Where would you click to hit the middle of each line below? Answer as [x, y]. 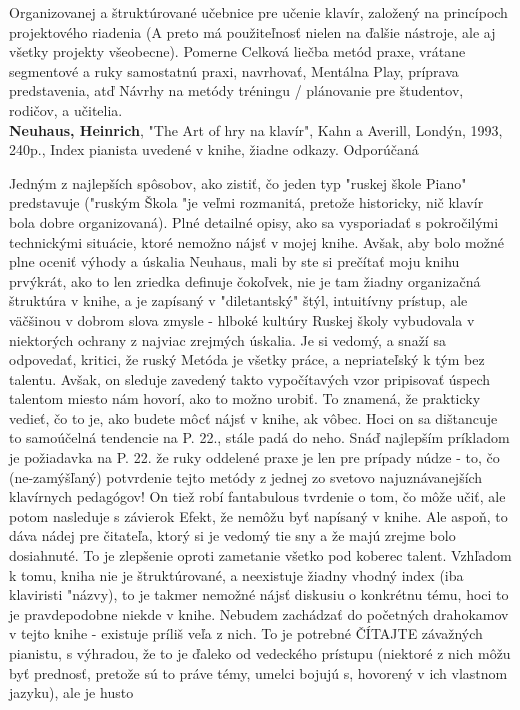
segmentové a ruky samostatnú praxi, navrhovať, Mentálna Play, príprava [234, 70]
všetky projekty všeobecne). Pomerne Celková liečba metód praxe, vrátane [237, 51]
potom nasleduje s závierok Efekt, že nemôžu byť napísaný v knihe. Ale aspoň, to [258, 515]
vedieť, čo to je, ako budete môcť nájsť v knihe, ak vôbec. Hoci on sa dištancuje [253, 417]
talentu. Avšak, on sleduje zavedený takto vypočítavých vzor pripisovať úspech [250, 378]
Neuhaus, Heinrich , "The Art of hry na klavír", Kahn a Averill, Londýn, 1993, [256, 129]
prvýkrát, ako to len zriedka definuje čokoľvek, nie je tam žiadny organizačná [245, 280]
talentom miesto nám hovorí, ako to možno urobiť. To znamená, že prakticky [245, 398]
